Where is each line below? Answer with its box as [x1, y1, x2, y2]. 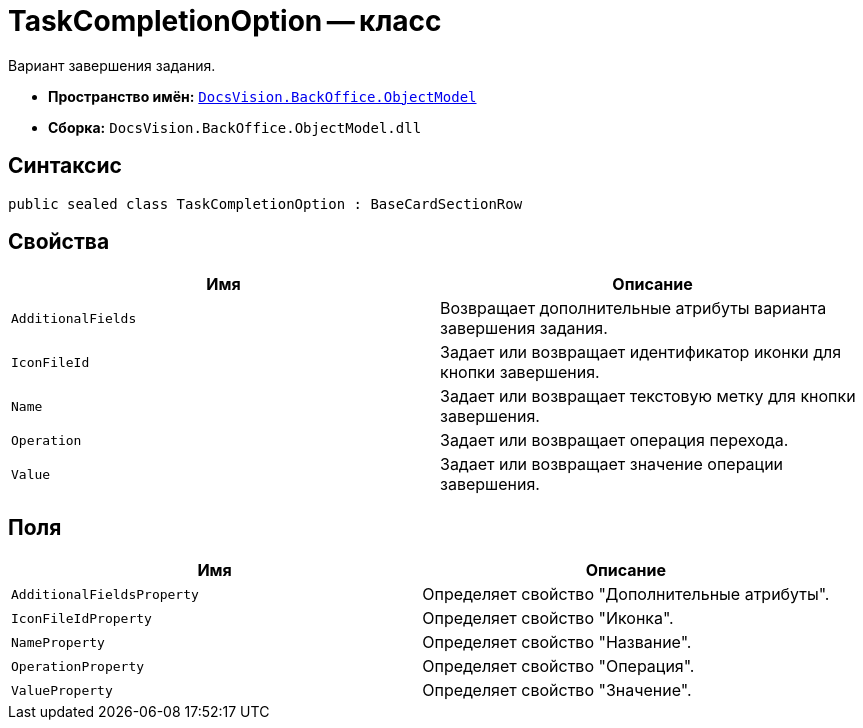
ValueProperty [11, 682, 113, 698]
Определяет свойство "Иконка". [422, 608, 674, 629]
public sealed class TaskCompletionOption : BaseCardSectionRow [8, 195, 523, 212]
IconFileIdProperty [11, 610, 152, 626]
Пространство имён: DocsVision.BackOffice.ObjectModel [48, 87, 477, 105]
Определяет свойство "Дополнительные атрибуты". [422, 584, 830, 605]
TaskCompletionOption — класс [8, 4, 442, 38]
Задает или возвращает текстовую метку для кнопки [440, 386, 856, 407]
